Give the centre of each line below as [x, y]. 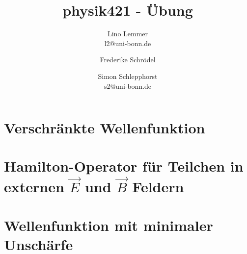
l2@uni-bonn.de [128, 43]
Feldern [158, 187]
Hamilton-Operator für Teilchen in [124, 166]
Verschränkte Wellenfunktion [105, 128]
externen [34, 187]
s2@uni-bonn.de [128, 86]
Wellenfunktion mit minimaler [109, 225]
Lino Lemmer [128, 34]
